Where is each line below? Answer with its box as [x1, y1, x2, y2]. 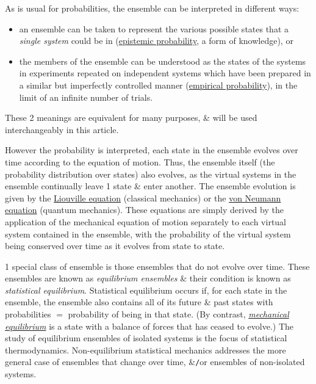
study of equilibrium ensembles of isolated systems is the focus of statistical [5, 331, 287, 344]
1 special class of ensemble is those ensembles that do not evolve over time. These [5, 259, 310, 272]
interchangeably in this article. [5, 123, 119, 136]
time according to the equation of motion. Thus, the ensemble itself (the [5, 155, 275, 168]
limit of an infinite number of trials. [19, 90, 153, 103]
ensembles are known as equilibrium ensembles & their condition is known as [5, 272, 291, 284]
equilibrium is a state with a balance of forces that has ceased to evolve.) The [5, 319, 294, 332]
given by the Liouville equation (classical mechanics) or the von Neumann [5, 191, 281, 204]
